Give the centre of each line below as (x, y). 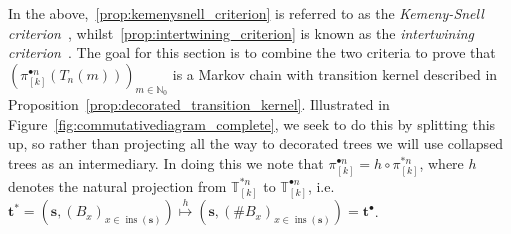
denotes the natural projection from (117, 185)
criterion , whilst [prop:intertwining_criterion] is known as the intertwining (241, 32)
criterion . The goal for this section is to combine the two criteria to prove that (252, 52)
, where (441, 162)
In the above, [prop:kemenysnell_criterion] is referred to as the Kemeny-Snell (246, 13)
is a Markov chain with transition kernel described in (335, 73)
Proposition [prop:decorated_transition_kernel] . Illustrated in (199, 103)
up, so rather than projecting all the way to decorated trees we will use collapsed (256, 143)
